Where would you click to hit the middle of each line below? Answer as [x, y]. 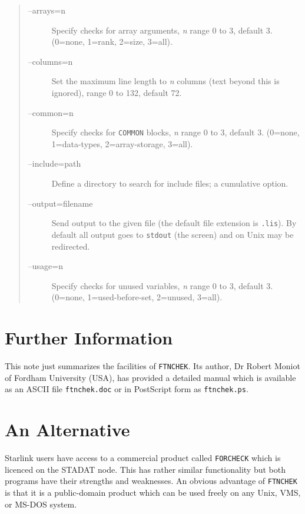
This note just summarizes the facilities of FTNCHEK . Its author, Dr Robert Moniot [152, 366]
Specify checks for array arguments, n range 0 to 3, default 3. [162, 30]
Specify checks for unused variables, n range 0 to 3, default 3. [162, 285]
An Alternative [67, 430]
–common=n [51, 112]
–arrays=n [47, 10]
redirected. [71, 246]
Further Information [89, 338]
